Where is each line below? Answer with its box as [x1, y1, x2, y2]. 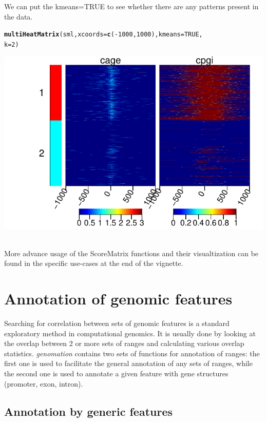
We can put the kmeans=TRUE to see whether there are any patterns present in [4, 1, 259, 11]
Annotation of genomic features [4, 288, 233, 309]
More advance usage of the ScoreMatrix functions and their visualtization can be [4, 247, 259, 258]
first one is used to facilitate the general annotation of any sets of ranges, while [4, 358, 253, 369]
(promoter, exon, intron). [4, 378, 83, 389]
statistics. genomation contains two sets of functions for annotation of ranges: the [4, 348, 260, 358]
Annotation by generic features [4, 403, 173, 419]
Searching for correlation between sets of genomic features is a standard [4, 318, 230, 328]
